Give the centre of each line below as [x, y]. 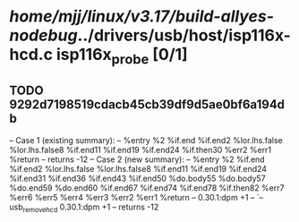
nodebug [43, 35]
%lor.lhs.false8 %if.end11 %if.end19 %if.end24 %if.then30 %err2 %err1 [140, 149]
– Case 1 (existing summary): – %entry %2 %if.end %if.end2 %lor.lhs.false [146, 140]
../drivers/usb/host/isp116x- [184, 35]
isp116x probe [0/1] [122, 56]
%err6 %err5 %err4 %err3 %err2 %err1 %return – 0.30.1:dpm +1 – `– [137, 197]
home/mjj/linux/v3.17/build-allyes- [142, 17]
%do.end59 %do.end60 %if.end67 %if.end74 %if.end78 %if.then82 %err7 [147, 188]
